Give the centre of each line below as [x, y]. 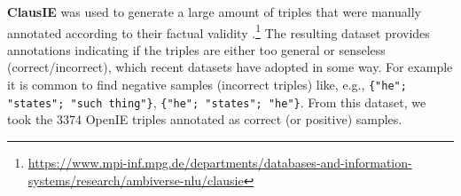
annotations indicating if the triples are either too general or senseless [196, 49]
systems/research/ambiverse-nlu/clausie [136, 180]
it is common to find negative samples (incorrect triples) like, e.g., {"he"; [207, 85]
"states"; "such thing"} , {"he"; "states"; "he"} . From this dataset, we [217, 102]
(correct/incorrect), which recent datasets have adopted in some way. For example [230, 67]
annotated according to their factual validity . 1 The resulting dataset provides [219, 31]
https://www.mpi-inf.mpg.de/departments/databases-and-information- [220, 162]
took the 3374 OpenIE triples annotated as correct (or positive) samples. [205, 119]
